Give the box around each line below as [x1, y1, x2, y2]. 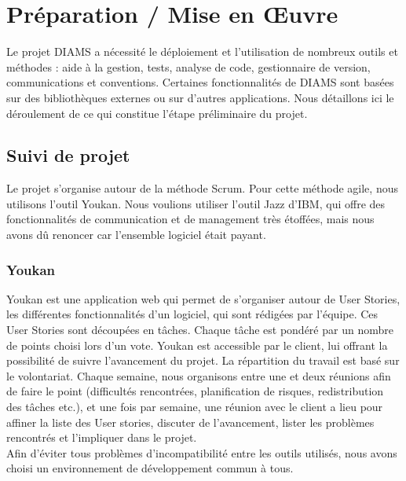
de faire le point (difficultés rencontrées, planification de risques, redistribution [6, 383, 384, 399]
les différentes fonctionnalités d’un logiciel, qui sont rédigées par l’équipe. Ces [6, 306, 379, 322]
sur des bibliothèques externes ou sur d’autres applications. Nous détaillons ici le [6, 89, 394, 105]
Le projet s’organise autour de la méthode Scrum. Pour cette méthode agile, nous [6, 180, 398, 196]
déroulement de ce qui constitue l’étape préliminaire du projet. [6, 105, 308, 121]
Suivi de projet [6, 143, 130, 167]
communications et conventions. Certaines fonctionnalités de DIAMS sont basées [6, 74, 394, 90]
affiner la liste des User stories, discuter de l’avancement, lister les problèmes [6, 413, 375, 430]
